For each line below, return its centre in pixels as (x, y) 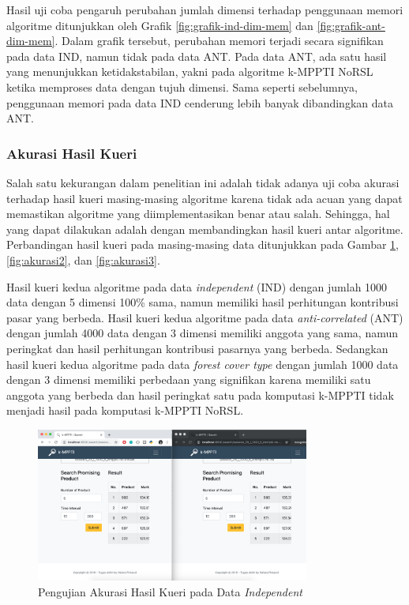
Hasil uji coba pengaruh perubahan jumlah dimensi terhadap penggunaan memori (205, 9)
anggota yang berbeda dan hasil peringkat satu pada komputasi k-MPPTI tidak (200, 395)
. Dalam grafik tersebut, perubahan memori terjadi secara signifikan (219, 41)
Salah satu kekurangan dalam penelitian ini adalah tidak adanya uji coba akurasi (203, 182)
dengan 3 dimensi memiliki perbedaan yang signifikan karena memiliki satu (189, 380)
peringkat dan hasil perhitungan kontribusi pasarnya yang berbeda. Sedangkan (197, 348)
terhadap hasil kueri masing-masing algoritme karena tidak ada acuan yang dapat (204, 198)
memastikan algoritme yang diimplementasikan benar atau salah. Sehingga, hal (198, 214)
